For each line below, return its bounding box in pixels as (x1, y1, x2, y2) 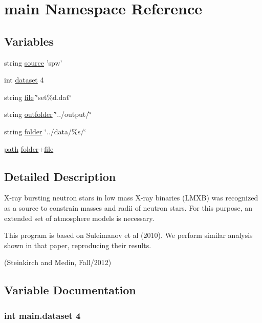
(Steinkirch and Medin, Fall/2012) (4, 257, 112, 268)
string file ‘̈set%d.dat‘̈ (4, 91, 71, 102)
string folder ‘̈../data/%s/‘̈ (4, 126, 86, 136)
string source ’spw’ (4, 57, 62, 68)
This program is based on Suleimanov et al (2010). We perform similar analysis (4, 230, 253, 240)
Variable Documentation (4, 282, 136, 298)
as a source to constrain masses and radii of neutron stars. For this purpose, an (4, 202, 253, 213)
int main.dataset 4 (4, 309, 81, 321)
